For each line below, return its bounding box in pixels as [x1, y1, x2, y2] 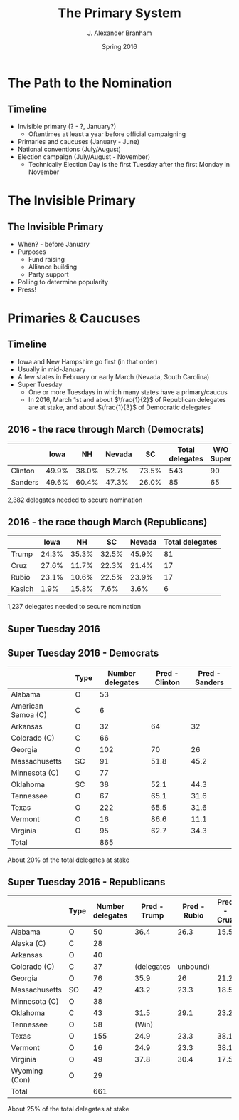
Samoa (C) [11, 709, 48, 719]
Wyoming [11, 1066, 43, 1076]
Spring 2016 [102, 42, 137, 51]
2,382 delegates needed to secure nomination [7, 495, 143, 504]
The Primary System [58, 5, 181, 21]
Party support [28, 269, 69, 279]
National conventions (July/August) [17, 145, 121, 153]
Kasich [11, 584, 34, 594]
